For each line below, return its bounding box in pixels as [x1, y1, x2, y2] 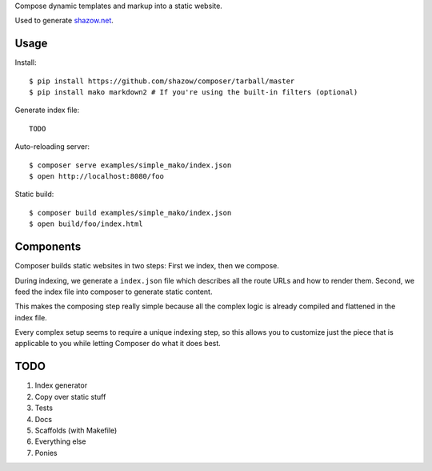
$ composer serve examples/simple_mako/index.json [29, 160, 232, 170]
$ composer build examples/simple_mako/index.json [29, 208, 232, 217]
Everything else [34, 437, 86, 446]
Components [14, 240, 82, 254]
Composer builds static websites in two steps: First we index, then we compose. [14, 261, 280, 271]
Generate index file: [14, 105, 80, 115]
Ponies [34, 448, 58, 457]
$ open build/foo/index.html [29, 219, 143, 228]
